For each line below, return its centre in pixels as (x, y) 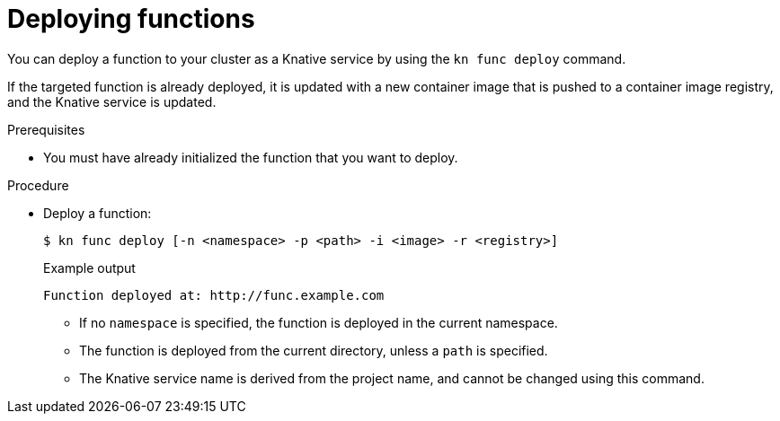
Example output (89, 268)
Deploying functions (131, 19)
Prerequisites (46, 129)
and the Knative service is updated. (112, 101)
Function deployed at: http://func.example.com (214, 295)
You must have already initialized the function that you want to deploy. (251, 157)
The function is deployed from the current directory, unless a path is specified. (314, 350)
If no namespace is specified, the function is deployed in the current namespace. (319, 322)
